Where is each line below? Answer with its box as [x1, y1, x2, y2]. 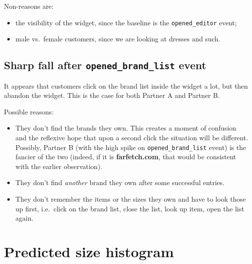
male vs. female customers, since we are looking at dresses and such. [15, 34, 220, 44]
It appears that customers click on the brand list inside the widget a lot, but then [4, 80, 248, 91]
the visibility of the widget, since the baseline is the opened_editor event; [15, 17, 237, 27]
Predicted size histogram [4, 242, 174, 261]
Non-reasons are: [4, 1, 54, 11]
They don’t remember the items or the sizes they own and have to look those [15, 194, 246, 204]
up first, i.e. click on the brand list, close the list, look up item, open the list [15, 203, 244, 213]
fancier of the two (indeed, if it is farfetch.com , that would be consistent [15, 151, 236, 162]
